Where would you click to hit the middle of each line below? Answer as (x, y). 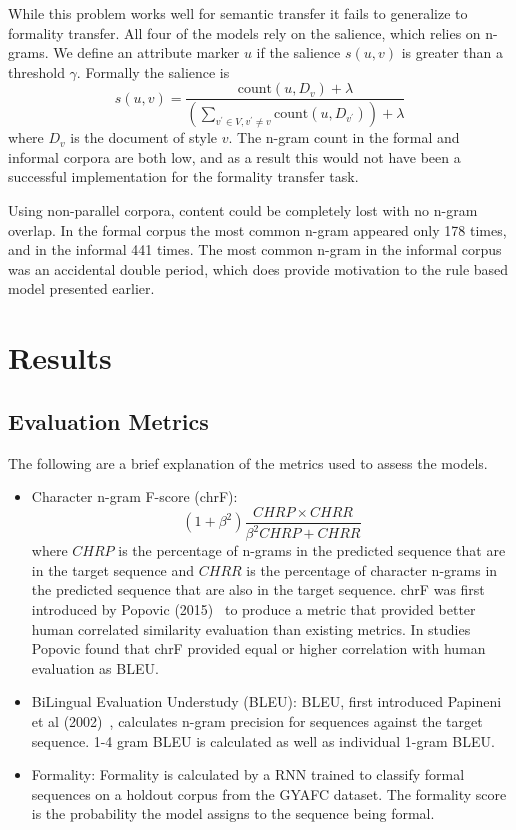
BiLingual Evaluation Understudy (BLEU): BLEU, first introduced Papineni (266, 701)
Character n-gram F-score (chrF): (134, 496)
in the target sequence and (113, 569)
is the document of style (144, 137)
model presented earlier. (81, 288)
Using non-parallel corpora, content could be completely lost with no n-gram (243, 210)
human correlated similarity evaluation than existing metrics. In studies (251, 628)
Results (60, 357)
